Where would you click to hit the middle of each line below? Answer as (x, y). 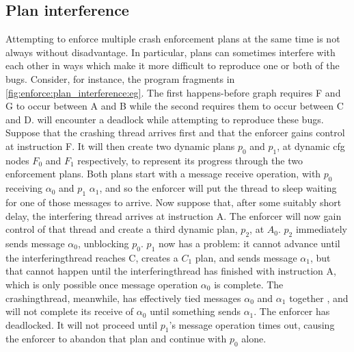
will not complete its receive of (70, 311)
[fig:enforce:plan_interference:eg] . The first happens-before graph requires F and (173, 92)
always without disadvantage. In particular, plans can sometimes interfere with (171, 52)
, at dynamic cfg (311, 146)
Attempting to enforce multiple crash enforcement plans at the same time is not (173, 39)
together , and (319, 298)
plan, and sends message (246, 257)
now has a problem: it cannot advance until (249, 243)
